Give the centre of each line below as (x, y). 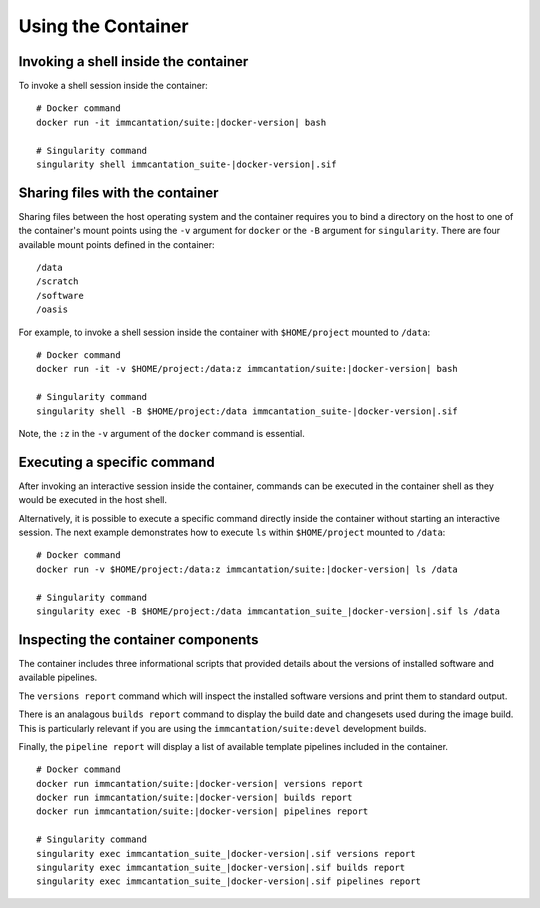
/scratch (57, 281)
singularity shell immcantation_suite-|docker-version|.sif (186, 164)
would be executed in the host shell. (92, 500)
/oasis (52, 309)
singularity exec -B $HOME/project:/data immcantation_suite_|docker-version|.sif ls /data (268, 611)
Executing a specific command (116, 461)
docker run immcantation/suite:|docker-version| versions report (200, 783)
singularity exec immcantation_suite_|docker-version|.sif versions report (226, 853)
